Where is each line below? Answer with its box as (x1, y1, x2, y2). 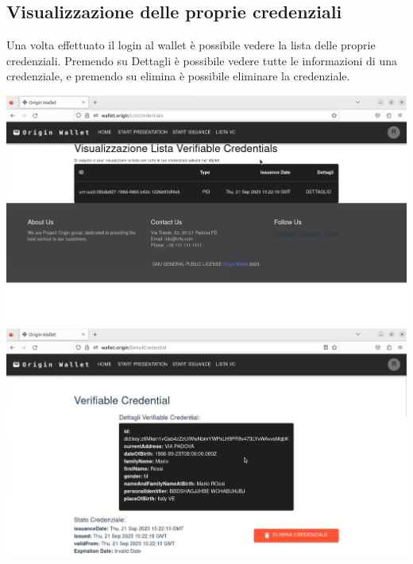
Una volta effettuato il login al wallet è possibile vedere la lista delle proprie (6, 37, 376, 53)
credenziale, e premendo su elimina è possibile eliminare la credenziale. (6, 68, 350, 84)
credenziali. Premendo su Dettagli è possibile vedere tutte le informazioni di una (6, 52, 397, 68)
